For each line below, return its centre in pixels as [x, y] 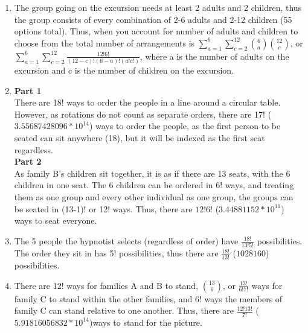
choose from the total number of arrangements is [104, 43]
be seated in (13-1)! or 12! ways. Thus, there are [103, 208]
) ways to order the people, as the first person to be [185, 126]
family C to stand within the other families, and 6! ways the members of [148, 298]
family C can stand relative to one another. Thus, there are [124, 310]
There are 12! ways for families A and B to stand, [106, 285]
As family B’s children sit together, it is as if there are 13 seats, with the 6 [152, 173]
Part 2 [28, 161]
